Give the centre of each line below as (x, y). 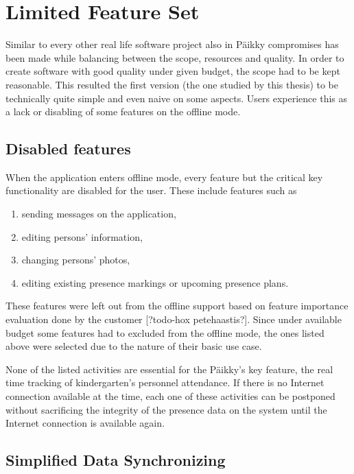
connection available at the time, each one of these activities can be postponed (170, 396)
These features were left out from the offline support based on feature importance (177, 306)
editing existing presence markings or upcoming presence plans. (155, 282)
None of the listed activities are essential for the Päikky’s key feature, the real (169, 369)
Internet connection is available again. (85, 423)
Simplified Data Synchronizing (116, 460)
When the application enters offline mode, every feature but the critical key (164, 177)
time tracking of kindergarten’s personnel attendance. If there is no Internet (165, 382)
